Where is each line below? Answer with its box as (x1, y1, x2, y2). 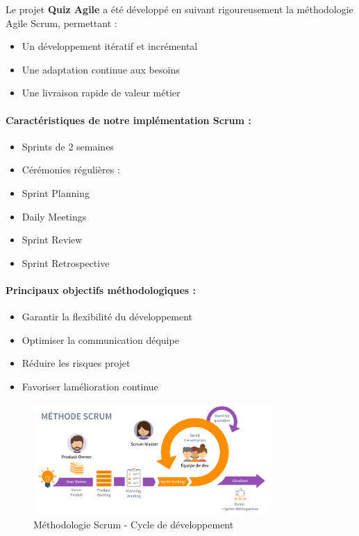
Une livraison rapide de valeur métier (22, 85, 181, 100)
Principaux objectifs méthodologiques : (6, 282, 197, 297)
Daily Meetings (22, 209, 87, 223)
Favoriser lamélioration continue (22, 379, 158, 393)
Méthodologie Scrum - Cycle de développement (33, 517, 234, 531)
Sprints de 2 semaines (22, 139, 114, 153)
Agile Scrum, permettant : (6, 15, 117, 30)
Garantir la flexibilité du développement (22, 309, 193, 324)
